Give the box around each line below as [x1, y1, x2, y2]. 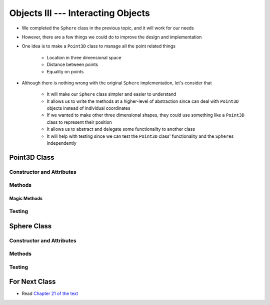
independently [46, 140, 77, 146]
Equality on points [46, 68, 84, 74]
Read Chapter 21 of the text [21, 291, 78, 297]
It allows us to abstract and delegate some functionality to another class [46, 126, 195, 132]
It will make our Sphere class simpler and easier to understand [46, 91, 176, 97]
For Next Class [9, 278, 56, 286]
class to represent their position [46, 119, 112, 125]
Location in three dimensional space [46, 54, 122, 60]
